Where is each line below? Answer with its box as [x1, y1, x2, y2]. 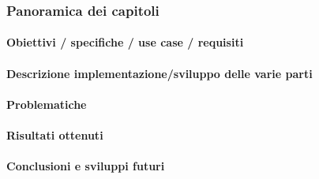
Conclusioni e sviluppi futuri [6, 158, 165, 174]
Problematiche [6, 95, 87, 112]
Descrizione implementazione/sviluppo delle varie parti [6, 65, 313, 81]
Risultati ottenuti [6, 127, 103, 143]
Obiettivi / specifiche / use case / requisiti [6, 34, 244, 50]
